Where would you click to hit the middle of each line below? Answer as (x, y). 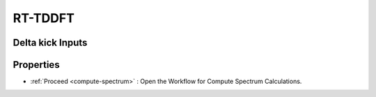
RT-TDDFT (44, 18)
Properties (36, 65)
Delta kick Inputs (50, 43)
